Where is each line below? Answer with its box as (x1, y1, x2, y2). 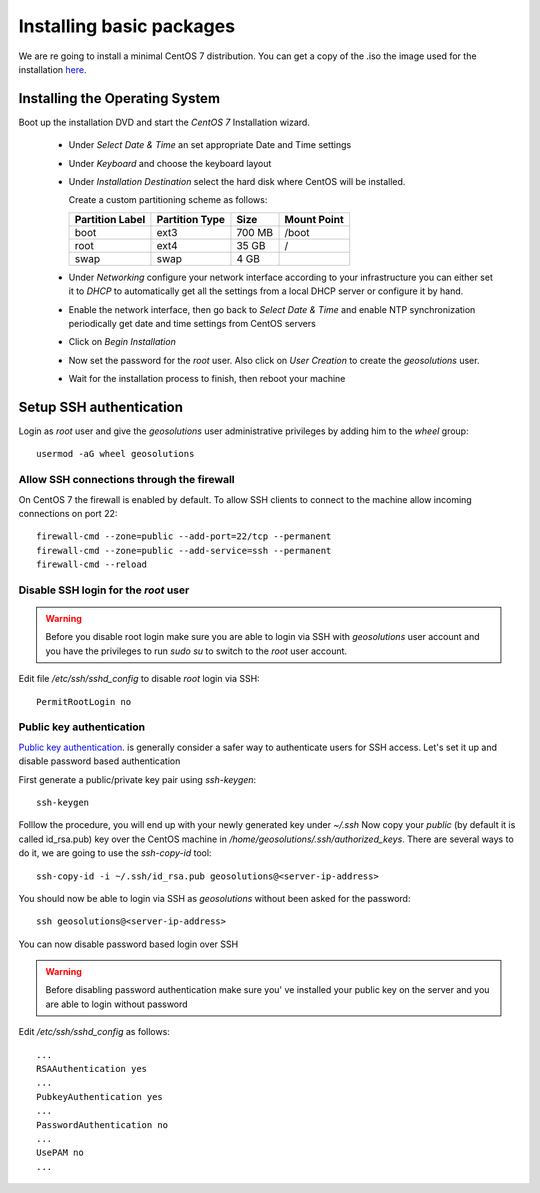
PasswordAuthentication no (36, 1119, 169, 1130)
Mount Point (284, 212, 344, 226)
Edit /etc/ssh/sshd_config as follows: (18, 1026, 170, 1038)
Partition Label (74, 212, 146, 226)
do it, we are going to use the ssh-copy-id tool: (18, 847, 212, 859)
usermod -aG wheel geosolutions (36, 448, 195, 460)
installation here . (18, 63, 87, 75)
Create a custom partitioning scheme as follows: (68, 194, 268, 206)
